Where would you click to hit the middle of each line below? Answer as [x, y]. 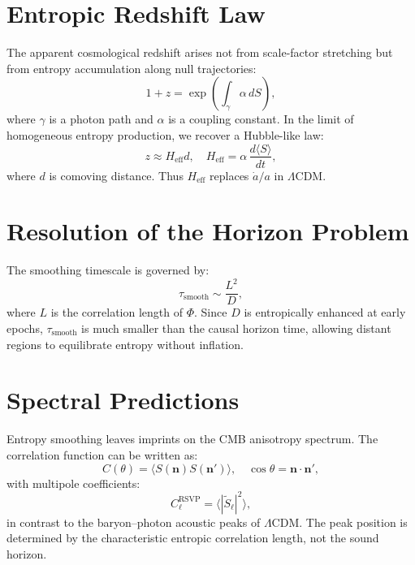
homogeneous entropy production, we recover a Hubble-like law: [165, 134]
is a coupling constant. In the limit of [261, 119]
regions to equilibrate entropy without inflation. [125, 344]
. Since [211, 312]
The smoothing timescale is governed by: [108, 270]
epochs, [25, 328]
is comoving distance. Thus [116, 175]
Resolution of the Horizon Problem [208, 231]
